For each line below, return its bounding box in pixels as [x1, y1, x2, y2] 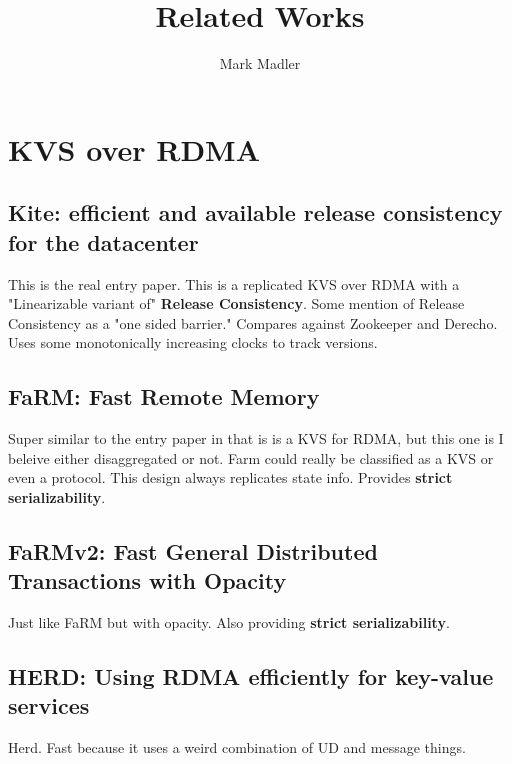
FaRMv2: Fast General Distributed [8, 535, 378, 566]
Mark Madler [219, 53, 301, 74]
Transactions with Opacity [8, 565, 287, 596]
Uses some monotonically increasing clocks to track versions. [8, 332, 378, 353]
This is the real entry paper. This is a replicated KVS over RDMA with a [8, 273, 460, 294]
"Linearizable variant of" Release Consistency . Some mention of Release [8, 293, 465, 314]
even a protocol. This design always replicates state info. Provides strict [8, 467, 453, 488]
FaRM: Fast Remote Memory [8, 381, 320, 412]
